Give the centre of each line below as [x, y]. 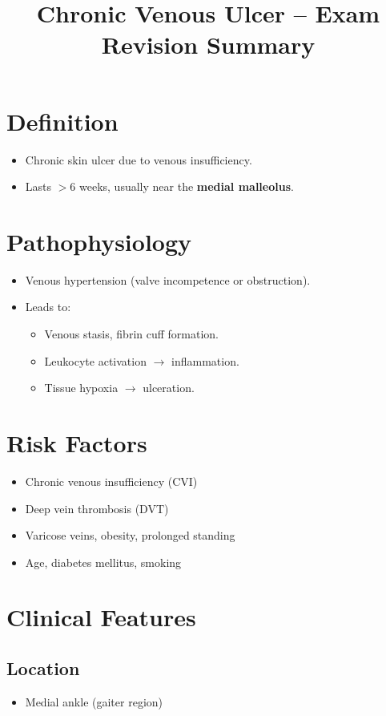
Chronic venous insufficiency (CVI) [111, 481]
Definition [62, 121]
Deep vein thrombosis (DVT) [97, 508]
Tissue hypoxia [81, 388]
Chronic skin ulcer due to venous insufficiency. [139, 159]
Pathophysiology [99, 241]
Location [43, 668]
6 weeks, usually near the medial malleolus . [182, 186]
